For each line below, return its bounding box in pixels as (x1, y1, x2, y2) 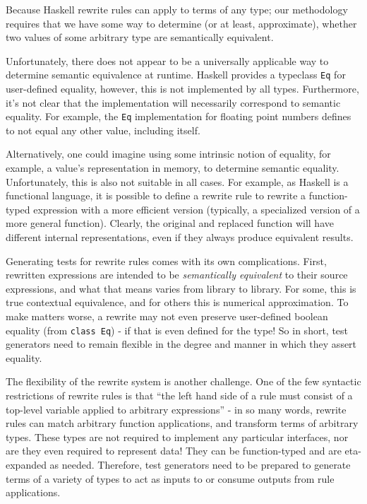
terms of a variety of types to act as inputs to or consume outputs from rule (6, 471, 335, 486)
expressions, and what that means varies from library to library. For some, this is (6, 281, 356, 295)
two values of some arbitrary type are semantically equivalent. (6, 30, 274, 45)
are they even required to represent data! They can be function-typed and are (6, 443, 342, 458)
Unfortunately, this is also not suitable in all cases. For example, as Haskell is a (6, 174, 349, 189)
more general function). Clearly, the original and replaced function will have (6, 216, 334, 230)
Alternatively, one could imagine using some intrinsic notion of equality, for (6, 146, 331, 161)
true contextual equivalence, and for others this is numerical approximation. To (6, 295, 349, 310)
